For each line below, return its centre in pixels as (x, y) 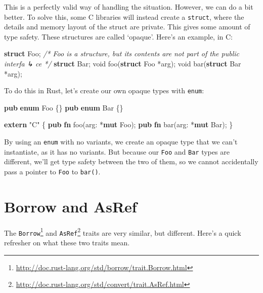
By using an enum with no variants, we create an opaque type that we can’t (121, 142)
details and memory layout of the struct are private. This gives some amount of (127, 27)
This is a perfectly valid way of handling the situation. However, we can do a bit (129, 7)
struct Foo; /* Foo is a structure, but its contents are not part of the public (122, 53)
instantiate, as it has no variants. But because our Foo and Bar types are (117, 151)
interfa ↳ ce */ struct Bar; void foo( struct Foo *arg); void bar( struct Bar (123, 64)
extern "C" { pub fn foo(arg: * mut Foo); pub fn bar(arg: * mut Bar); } (119, 124)
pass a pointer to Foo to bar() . (52, 171)
